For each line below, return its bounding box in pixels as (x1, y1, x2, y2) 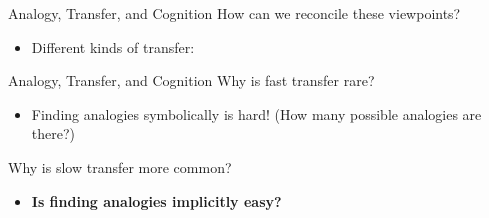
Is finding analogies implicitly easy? (31, 190, 282, 211)
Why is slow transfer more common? (8, 156, 232, 177)
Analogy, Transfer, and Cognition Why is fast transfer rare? (8, 70, 375, 91)
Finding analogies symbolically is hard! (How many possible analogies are (31, 103, 482, 124)
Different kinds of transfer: (31, 36, 195, 57)
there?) (31, 123, 76, 144)
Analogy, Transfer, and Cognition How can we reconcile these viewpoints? (8, 3, 461, 23)
